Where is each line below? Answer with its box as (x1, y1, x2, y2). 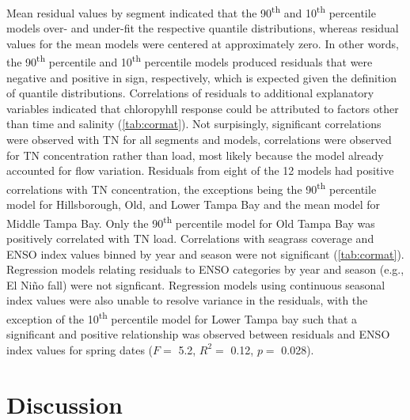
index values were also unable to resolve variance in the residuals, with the (6, 292, 368, 308)
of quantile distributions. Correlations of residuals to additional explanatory (6, 85, 374, 101)
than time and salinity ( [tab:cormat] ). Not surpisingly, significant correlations (6, 115, 382, 132)
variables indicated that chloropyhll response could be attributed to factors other (6, 100, 399, 116)
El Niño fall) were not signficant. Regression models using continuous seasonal (6, 276, 385, 293)
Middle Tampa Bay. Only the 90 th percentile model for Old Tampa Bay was (6, 212, 375, 231)
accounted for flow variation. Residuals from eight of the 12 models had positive (6, 162, 394, 179)
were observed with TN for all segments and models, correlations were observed (6, 131, 392, 148)
